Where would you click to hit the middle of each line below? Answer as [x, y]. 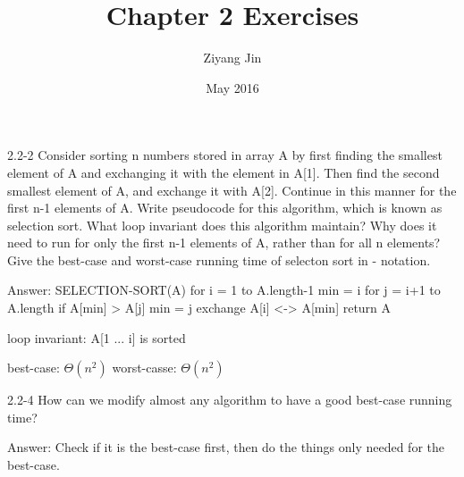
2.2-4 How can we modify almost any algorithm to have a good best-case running [230, 400]
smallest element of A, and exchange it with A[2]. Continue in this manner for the [232, 190]
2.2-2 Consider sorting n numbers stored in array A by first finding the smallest [225, 155]
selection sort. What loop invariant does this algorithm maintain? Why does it [222, 225]
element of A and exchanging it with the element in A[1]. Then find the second [224, 172]
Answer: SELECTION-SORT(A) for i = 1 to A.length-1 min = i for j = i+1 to [224, 290]
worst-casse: [144, 368]
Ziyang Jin [232, 58]
